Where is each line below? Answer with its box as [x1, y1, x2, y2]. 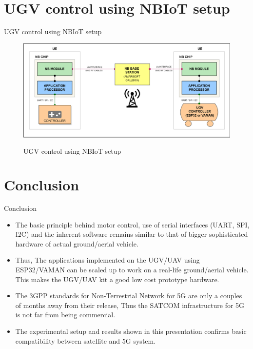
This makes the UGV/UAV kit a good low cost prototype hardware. [15, 274, 219, 284]
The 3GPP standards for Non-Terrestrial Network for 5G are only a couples [15, 290, 242, 301]
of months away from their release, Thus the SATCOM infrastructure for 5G [15, 300, 245, 310]
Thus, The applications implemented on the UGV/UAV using [15, 255, 200, 265]
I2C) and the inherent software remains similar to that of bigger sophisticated [15, 229, 248, 239]
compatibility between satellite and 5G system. [15, 335, 156, 346]
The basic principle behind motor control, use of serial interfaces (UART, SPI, [15, 219, 250, 229]
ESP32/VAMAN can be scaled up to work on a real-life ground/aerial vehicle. [15, 264, 249, 274]
